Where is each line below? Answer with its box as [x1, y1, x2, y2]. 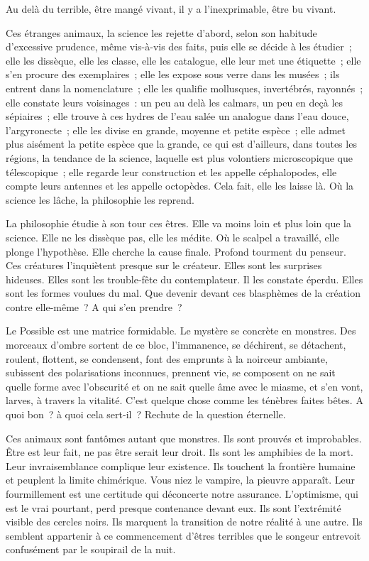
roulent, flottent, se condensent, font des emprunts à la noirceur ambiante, [6, 351, 328, 366]
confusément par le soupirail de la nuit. [6, 542, 176, 557]
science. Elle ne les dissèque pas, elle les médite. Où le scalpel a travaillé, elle [6, 229, 339, 244]
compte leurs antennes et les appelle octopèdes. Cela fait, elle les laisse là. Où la [6, 178, 354, 193]
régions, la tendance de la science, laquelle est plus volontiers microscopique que [6, 150, 353, 165]
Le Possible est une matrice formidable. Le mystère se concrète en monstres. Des [6, 323, 356, 338]
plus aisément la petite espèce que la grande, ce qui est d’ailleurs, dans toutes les [6, 136, 357, 151]
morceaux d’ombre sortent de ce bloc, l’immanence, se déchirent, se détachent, [6, 337, 346, 352]
